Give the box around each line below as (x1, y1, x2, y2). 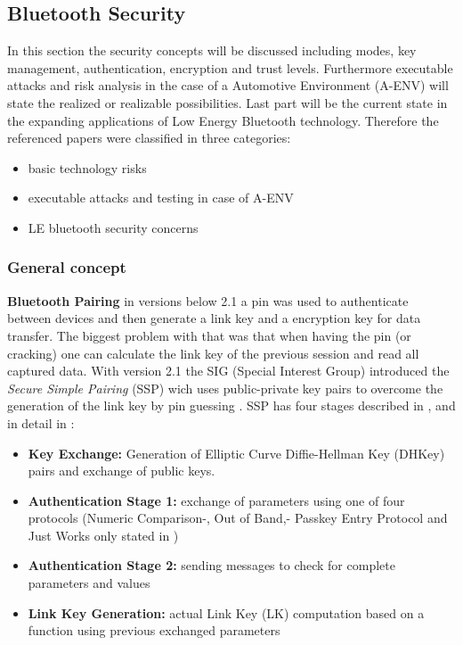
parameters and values (28, 574, 150, 592)
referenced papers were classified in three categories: (7, 128, 291, 147)
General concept (7, 256, 126, 278)
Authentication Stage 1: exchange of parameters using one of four (28, 491, 405, 509)
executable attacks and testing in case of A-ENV (28, 188, 294, 207)
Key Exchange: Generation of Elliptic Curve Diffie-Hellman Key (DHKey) (28, 443, 445, 462)
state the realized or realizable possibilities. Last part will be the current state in (7, 93, 448, 112)
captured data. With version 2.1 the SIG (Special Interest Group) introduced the (7, 361, 450, 380)
